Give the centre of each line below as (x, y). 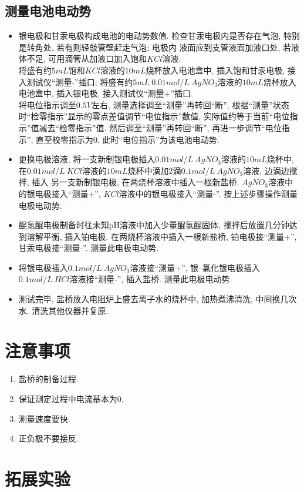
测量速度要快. (44, 418)
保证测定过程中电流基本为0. (71, 398)
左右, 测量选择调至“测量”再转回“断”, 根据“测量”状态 (190, 104)
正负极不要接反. (48, 438)
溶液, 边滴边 (266, 170)
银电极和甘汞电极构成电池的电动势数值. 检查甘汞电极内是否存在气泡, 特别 (159, 36)
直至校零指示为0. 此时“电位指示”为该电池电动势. (127, 139)
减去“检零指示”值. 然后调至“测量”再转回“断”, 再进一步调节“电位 (160, 127)
